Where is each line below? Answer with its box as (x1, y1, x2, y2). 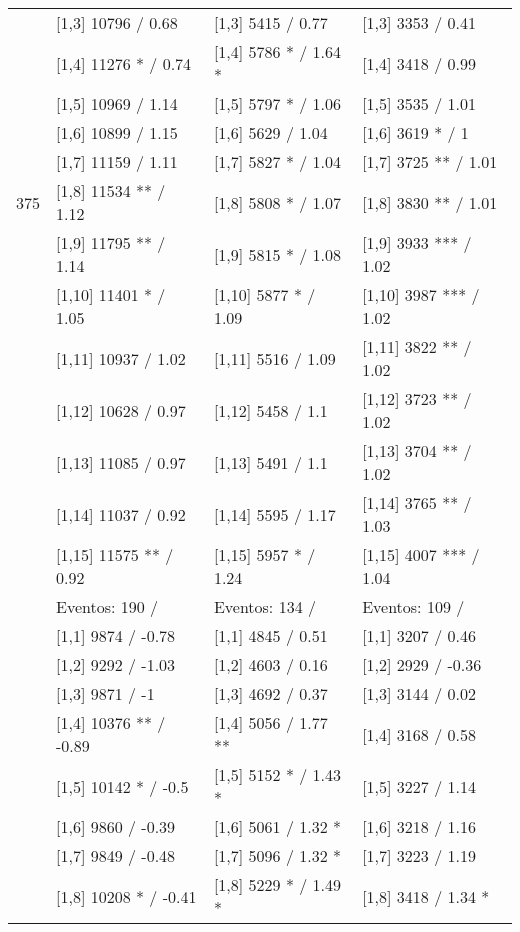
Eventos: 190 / (56, 595, 159, 618)
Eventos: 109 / (362, 595, 465, 618)
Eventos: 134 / (213, 595, 316, 618)
